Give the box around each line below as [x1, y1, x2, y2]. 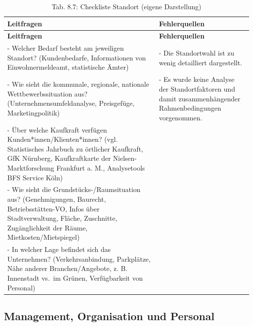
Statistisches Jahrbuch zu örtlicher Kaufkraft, [7, 143, 144, 153]
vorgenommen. [159, 112, 202, 122]
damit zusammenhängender [159, 93, 241, 103]
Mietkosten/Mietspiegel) [7, 232, 80, 242]
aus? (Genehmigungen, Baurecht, [7, 193, 106, 204]
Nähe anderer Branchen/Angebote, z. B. [7, 263, 128, 273]
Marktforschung [7, 162, 54, 173]
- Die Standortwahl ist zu [159, 48, 235, 58]
